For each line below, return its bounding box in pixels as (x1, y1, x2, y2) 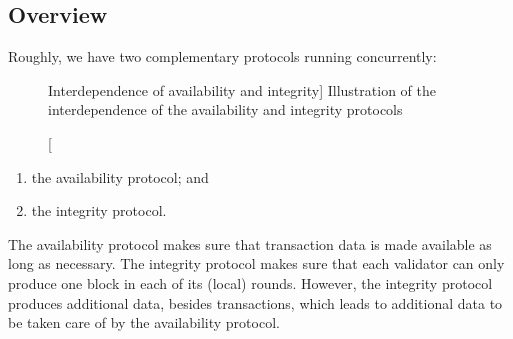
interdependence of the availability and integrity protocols (48, 99, 403, 120)
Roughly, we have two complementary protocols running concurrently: (8, 46, 437, 67)
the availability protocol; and (31, 166, 209, 187)
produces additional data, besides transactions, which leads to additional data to (8, 292, 503, 313)
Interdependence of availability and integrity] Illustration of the (48, 79, 436, 100)
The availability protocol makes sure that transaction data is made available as (8, 233, 492, 254)
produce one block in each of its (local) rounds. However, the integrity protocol (8, 272, 493, 293)
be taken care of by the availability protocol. (8, 312, 280, 333)
